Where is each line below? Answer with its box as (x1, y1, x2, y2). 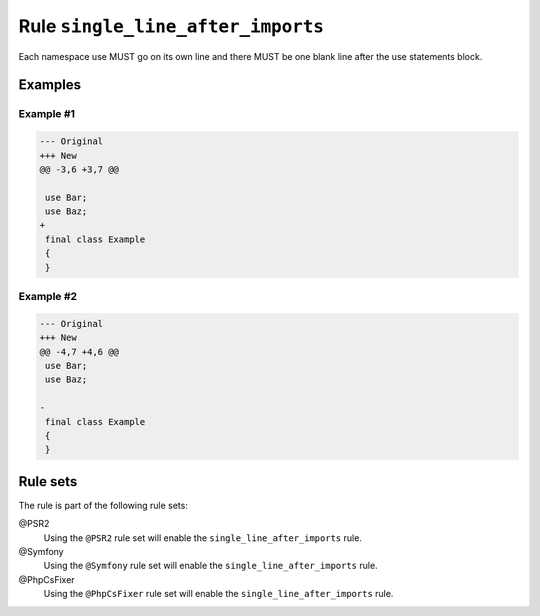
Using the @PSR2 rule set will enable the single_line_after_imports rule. (43, 531, 362, 544)
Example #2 (18, 289, 78, 303)
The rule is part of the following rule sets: (18, 499, 189, 511)
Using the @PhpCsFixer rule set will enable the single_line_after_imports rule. (43, 588, 394, 600)
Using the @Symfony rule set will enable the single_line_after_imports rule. (43, 560, 379, 572)
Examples (18, 76, 82, 94)
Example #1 (18, 107, 75, 121)
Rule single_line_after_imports (18, 15, 325, 37)
